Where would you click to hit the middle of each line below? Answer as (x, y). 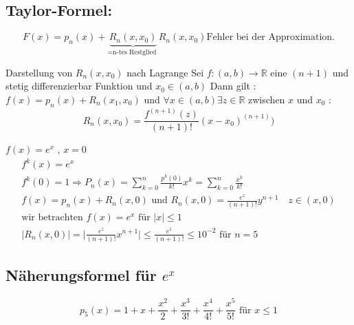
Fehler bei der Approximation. (271, 38)
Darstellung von (39, 72)
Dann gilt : (233, 86)
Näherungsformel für (81, 275)
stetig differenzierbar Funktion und (79, 86)
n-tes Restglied (135, 53)
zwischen (267, 99)
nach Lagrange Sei (165, 72)
